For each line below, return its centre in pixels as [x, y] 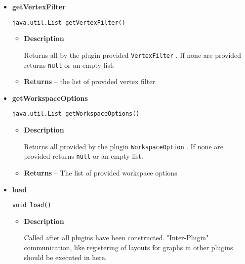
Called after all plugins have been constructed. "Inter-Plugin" [116, 238]
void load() [32, 205]
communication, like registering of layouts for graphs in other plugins [128, 247]
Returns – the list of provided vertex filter [89, 81]
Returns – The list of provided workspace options [101, 172]
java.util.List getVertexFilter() [69, 22]
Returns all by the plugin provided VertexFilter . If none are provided [133, 55]
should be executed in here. [65, 257]
